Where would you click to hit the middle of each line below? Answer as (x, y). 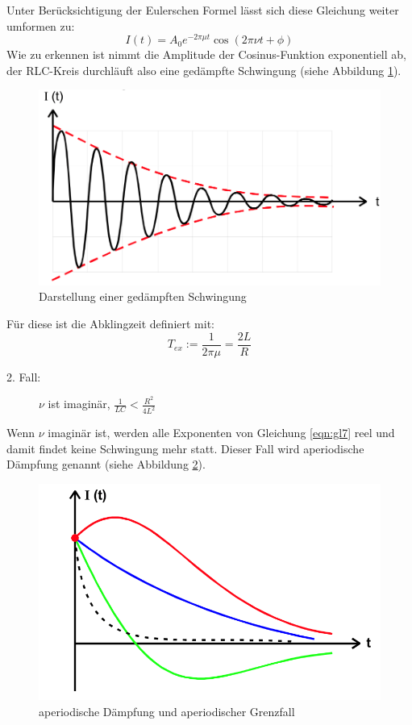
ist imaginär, (79, 404)
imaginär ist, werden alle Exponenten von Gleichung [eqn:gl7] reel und (221, 433)
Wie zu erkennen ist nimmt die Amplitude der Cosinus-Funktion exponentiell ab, (206, 54)
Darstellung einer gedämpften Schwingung (143, 296)
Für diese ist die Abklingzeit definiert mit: (110, 323)
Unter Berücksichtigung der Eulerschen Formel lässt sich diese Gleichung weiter (203, 10)
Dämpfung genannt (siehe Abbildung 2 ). (106, 464)
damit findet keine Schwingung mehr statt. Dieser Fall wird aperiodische (185, 448)
